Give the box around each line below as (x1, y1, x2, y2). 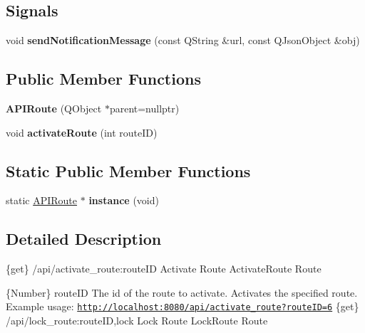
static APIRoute (6, 193, 78, 208)
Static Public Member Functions (6, 159, 251, 181)
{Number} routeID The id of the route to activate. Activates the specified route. (6, 285, 358, 300)
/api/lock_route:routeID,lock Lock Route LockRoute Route (6, 313, 268, 328)
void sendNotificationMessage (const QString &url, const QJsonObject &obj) (6, 33, 360, 48)
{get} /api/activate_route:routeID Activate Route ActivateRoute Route (6, 261, 322, 276)
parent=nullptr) (109, 101, 180, 115)
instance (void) (88, 193, 159, 208)
